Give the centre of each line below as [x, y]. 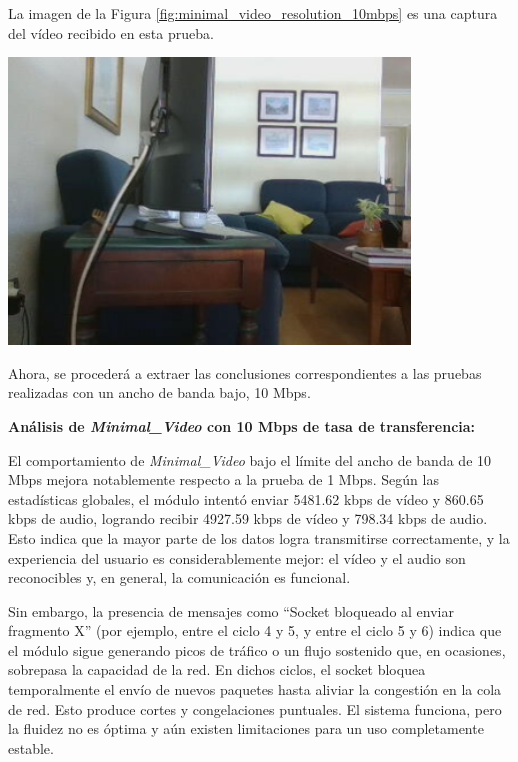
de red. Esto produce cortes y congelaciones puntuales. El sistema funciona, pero [255, 708]
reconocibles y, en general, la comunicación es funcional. [179, 577]
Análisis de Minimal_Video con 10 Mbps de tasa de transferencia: [242, 425]
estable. [31, 747]
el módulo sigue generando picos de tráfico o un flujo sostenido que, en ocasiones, [257, 649]
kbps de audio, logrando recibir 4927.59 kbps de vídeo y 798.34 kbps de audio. [248, 518]
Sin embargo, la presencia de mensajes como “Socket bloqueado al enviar [231, 610]
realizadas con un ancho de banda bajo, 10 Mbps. [159, 392]
